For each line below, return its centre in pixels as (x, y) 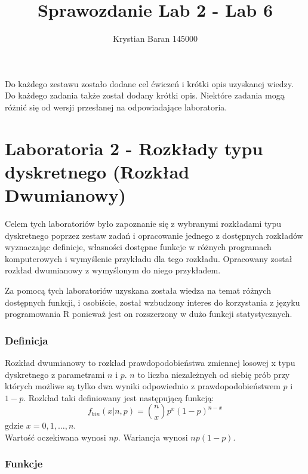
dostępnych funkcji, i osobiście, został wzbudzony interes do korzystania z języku (153, 302)
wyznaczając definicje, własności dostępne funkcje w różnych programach (138, 247)
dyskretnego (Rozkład (97, 171)
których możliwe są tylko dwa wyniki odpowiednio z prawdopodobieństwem (143, 386)
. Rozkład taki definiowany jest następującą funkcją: (119, 397)
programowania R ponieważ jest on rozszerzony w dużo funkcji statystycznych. (149, 314)
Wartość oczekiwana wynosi (56, 437)
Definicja (27, 340)
